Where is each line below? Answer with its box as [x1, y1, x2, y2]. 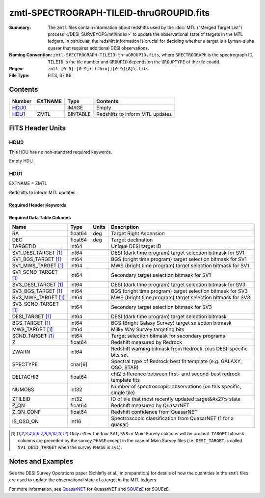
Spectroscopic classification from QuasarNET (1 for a [111, 415, 234, 422]
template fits [111, 377, 140, 384]
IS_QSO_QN [12, 418, 39, 425]
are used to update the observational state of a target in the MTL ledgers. [9, 477, 158, 483]
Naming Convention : [9, 52, 53, 58]
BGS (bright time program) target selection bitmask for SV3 [111, 288, 248, 294]
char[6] [70, 361, 88, 368]
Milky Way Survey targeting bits [111, 326, 185, 333]
